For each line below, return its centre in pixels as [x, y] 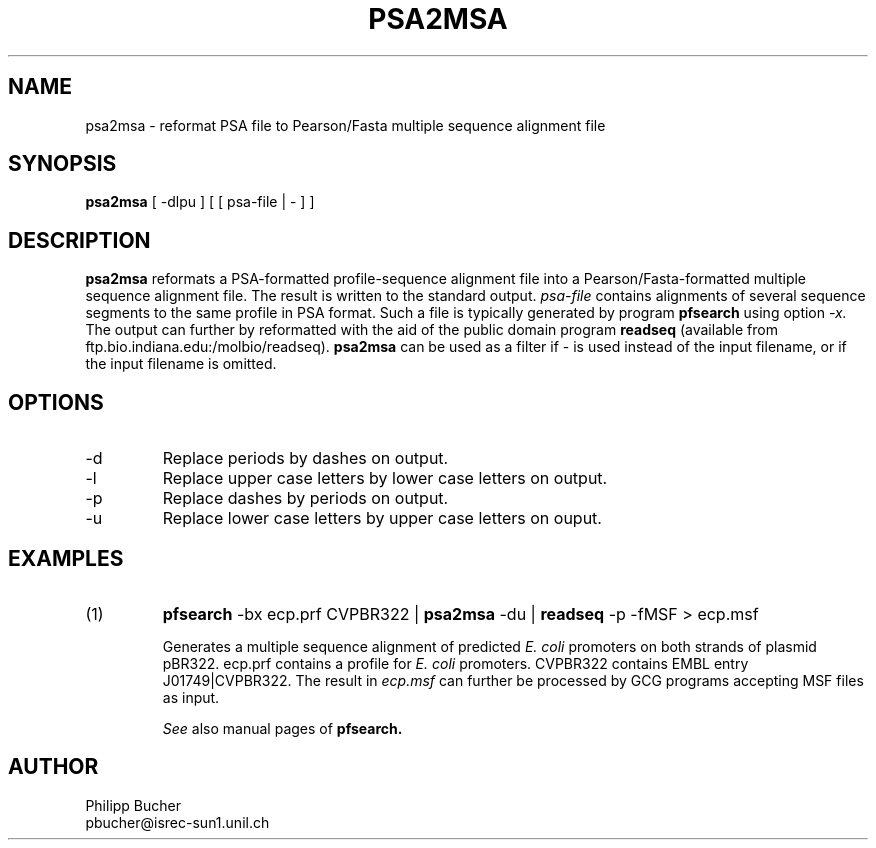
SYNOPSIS [62, 164]
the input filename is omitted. [181, 364]
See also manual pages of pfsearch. [282, 728]
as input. [191, 697]
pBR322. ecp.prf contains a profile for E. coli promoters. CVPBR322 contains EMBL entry [455, 663]
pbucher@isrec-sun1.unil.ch [177, 822]
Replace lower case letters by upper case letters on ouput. [382, 518]
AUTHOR [53, 767]
